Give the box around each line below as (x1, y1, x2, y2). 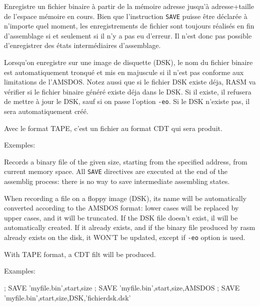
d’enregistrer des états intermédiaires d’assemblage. (4, 40, 161, 50)
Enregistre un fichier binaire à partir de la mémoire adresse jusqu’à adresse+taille (4, 1, 254, 11)
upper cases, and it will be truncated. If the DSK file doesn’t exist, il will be (4, 212, 238, 222)
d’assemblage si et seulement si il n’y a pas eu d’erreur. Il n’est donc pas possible (4, 30, 252, 40)
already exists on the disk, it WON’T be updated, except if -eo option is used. (4, 232, 245, 242)
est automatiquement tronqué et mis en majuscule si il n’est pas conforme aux (4, 66, 244, 77)
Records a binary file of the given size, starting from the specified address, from (4, 156, 247, 166)
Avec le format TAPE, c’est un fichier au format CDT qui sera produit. (4, 122, 222, 133)
